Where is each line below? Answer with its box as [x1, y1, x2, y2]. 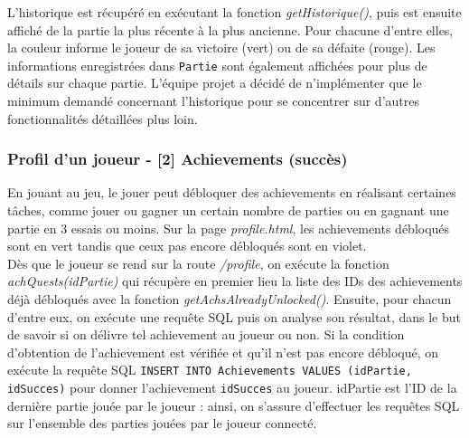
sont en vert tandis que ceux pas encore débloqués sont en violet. [7, 236, 367, 255]
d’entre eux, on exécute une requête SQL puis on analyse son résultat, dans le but [7, 307, 461, 326]
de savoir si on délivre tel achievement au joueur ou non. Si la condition [7, 325, 405, 344]
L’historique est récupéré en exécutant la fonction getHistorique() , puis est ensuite [7, 3, 462, 21]
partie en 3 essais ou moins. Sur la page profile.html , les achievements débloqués [7, 218, 450, 237]
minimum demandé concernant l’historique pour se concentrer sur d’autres [7, 91, 419, 110]
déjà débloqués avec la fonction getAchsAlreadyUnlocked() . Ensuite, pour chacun [7, 290, 452, 308]
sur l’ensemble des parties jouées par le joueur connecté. [7, 414, 317, 433]
